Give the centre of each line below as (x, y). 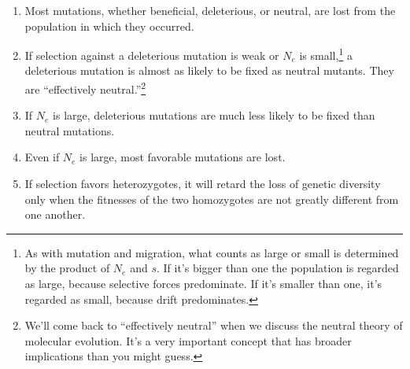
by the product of (67, 268)
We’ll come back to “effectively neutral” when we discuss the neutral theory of (214, 325)
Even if (42, 157)
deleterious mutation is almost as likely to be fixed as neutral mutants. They (209, 70)
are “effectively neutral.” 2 (85, 88)
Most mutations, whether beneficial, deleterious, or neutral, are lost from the (210, 10)
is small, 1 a (326, 54)
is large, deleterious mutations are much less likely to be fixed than (214, 115)
